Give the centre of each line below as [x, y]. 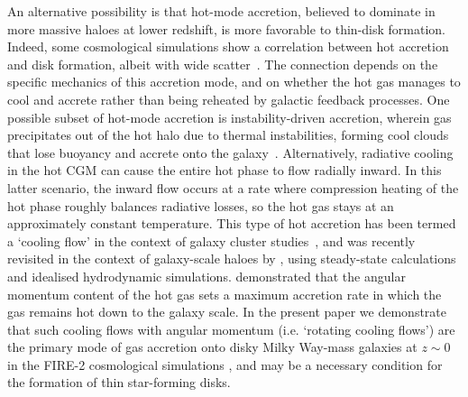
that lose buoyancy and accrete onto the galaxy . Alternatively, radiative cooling [230, 152]
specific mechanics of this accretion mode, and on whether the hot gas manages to [234, 82]
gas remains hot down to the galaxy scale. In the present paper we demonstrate [227, 312]
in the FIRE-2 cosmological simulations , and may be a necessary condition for [225, 364]
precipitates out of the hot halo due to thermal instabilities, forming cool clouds [228, 135]
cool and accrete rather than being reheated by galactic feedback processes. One [229, 99]
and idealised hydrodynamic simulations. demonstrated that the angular [206, 276]
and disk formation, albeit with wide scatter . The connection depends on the [223, 64]
